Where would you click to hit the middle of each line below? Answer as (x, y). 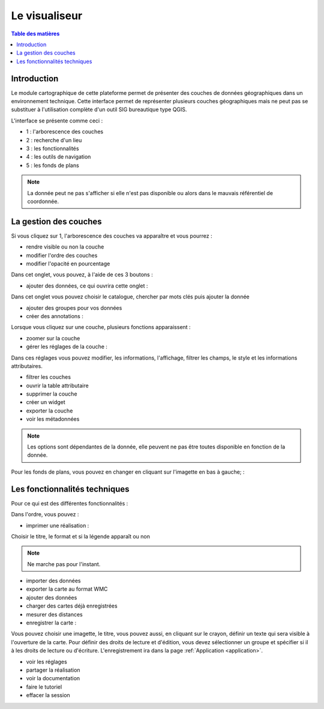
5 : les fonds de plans (52, 165)
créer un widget (46, 402)
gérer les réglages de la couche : (67, 347)
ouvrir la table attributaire (58, 385)
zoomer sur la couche (53, 338)
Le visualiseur (47, 16)
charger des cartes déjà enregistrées (72, 606)
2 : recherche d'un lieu (54, 140)
